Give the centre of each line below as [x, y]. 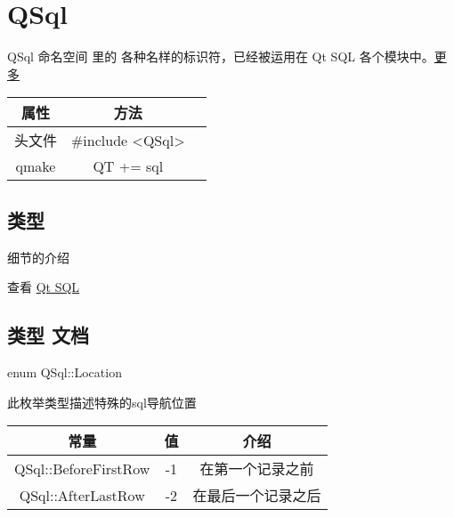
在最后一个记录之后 [257, 496]
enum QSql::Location [65, 372]
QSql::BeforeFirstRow [82, 468]
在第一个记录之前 [257, 469]
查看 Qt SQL [44, 287]
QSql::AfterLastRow [82, 495]
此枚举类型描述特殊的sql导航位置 [102, 402]
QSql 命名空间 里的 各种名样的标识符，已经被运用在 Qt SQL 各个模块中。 [221, 57]
